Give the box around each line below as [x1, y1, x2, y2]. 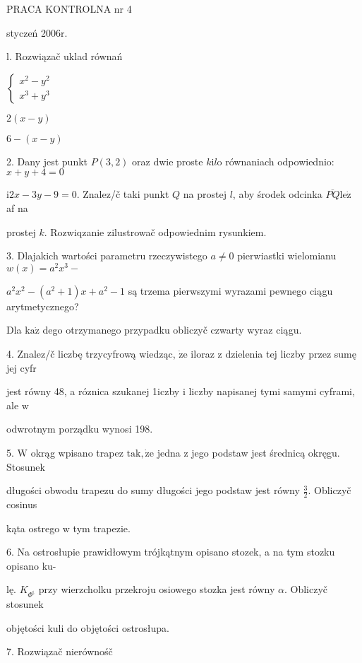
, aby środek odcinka [232, 187, 322, 201]
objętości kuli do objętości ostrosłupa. [6, 620, 170, 635]
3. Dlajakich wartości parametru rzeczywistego [6, 248, 207, 263]
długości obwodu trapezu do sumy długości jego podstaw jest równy [6, 483, 300, 498]
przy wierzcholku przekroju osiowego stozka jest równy [38, 582, 275, 597]
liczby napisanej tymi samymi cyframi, [188, 384, 355, 399]
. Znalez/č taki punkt [76, 187, 169, 201]
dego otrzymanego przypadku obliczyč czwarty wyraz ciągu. [42, 322, 302, 337]
